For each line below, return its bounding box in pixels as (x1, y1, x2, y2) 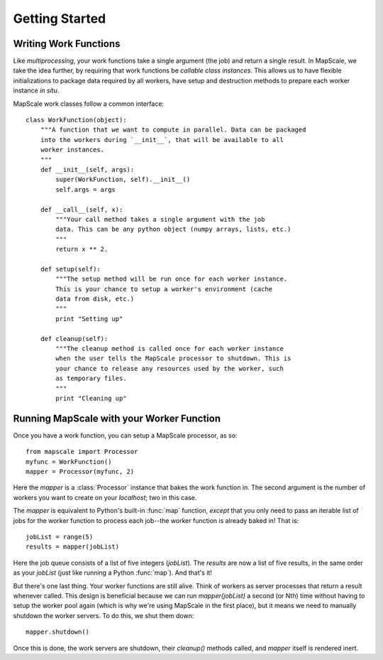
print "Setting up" (55, 315, 123, 323)
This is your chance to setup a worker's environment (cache (55, 285, 273, 293)
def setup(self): (40, 265, 101, 273)
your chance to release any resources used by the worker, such (55, 364, 284, 372)
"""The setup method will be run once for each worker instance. (55, 275, 288, 283)
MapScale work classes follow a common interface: (13, 99, 165, 108)
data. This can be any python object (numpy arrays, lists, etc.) (55, 225, 292, 234)
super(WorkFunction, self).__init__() (55, 175, 191, 184)
